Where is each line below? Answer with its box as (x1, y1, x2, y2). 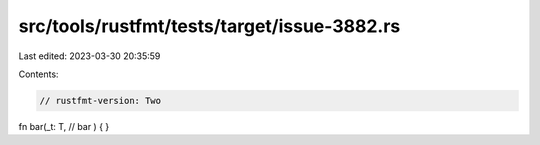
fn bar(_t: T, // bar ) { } (18, 120, 110, 132)
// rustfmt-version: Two (39, 95, 162, 106)
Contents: (18, 68, 59, 80)
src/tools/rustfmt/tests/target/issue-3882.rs (18, 15, 401, 37)
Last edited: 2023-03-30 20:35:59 (18, 50, 161, 62)
